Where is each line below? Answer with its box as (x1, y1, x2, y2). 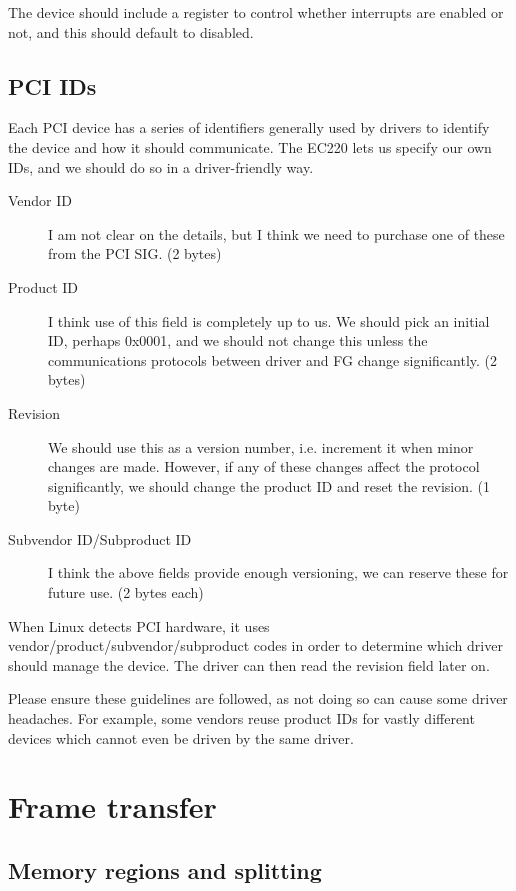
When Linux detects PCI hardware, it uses (8, 615, 270, 636)
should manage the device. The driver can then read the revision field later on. (8, 654, 490, 675)
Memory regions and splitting (8, 855, 322, 885)
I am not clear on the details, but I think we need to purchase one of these (48, 223, 505, 244)
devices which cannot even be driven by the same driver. (8, 727, 354, 748)
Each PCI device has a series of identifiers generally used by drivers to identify (8, 117, 490, 138)
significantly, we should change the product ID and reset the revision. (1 (48, 475, 491, 496)
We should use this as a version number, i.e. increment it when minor (48, 436, 474, 457)
